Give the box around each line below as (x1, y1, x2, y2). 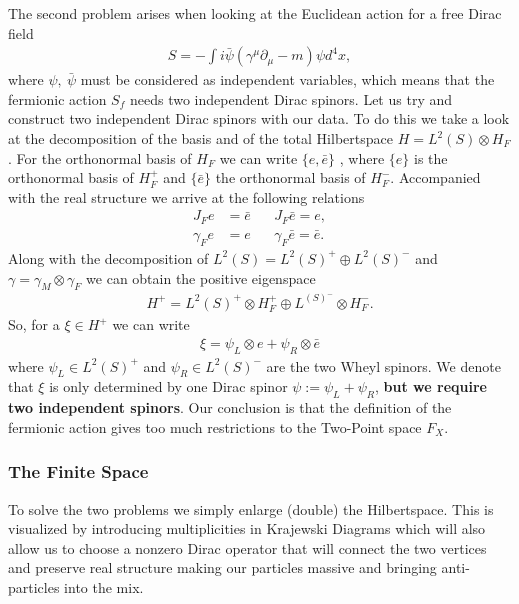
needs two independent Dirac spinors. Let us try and (129, 88, 452, 109)
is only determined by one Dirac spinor (49, 376, 288, 397)
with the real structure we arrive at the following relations (8, 186, 365, 207)
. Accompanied (390, 167, 481, 188)
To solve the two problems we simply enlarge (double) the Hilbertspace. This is (8, 498, 494, 519)
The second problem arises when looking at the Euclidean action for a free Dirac (8, 3, 502, 23)
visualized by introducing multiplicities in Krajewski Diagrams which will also (8, 518, 486, 539)
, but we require (375, 376, 487, 397)
